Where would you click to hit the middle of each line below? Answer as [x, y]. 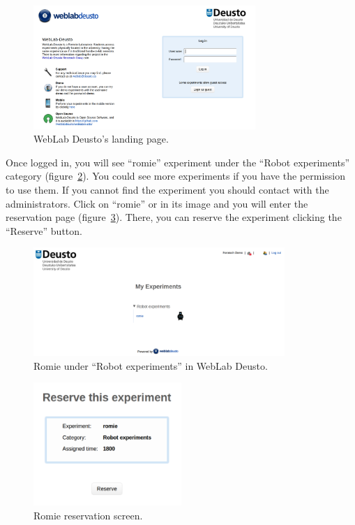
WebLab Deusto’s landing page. [101, 139]
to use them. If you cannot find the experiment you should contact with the [167, 190]
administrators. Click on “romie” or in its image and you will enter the [157, 203]
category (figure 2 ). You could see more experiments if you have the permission [175, 176]
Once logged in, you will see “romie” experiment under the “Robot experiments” [178, 162]
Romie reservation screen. [88, 516]
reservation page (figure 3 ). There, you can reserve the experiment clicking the [174, 217]
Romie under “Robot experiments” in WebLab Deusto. [151, 365]
